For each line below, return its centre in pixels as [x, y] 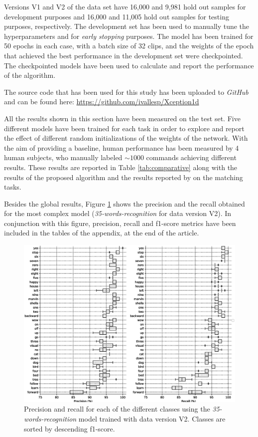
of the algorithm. [30, 75]
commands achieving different [191, 157]
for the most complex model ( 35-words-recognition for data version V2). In [118, 213]
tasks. [13, 187]
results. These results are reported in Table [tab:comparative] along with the [121, 167]
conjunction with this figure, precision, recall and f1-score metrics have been [120, 223]
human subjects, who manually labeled [63, 157]
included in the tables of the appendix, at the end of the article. [102, 233]
